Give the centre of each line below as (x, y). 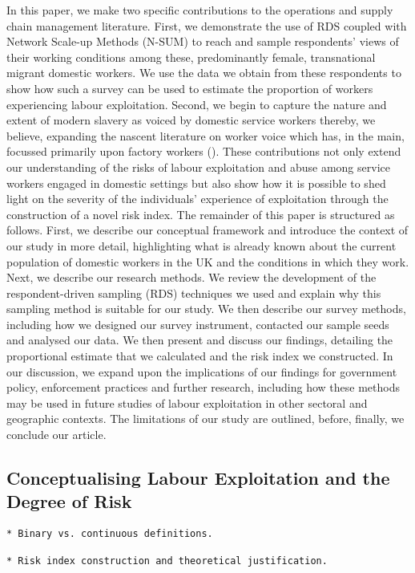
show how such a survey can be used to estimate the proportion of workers (190, 88)
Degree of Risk (69, 501)
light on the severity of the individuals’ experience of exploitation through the (197, 199)
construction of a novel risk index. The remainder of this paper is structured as (201, 214)
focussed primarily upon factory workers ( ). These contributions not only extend (204, 151)
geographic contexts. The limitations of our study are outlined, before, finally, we (205, 419)
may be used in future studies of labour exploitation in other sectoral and (187, 402)
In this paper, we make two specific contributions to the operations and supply (200, 10)
